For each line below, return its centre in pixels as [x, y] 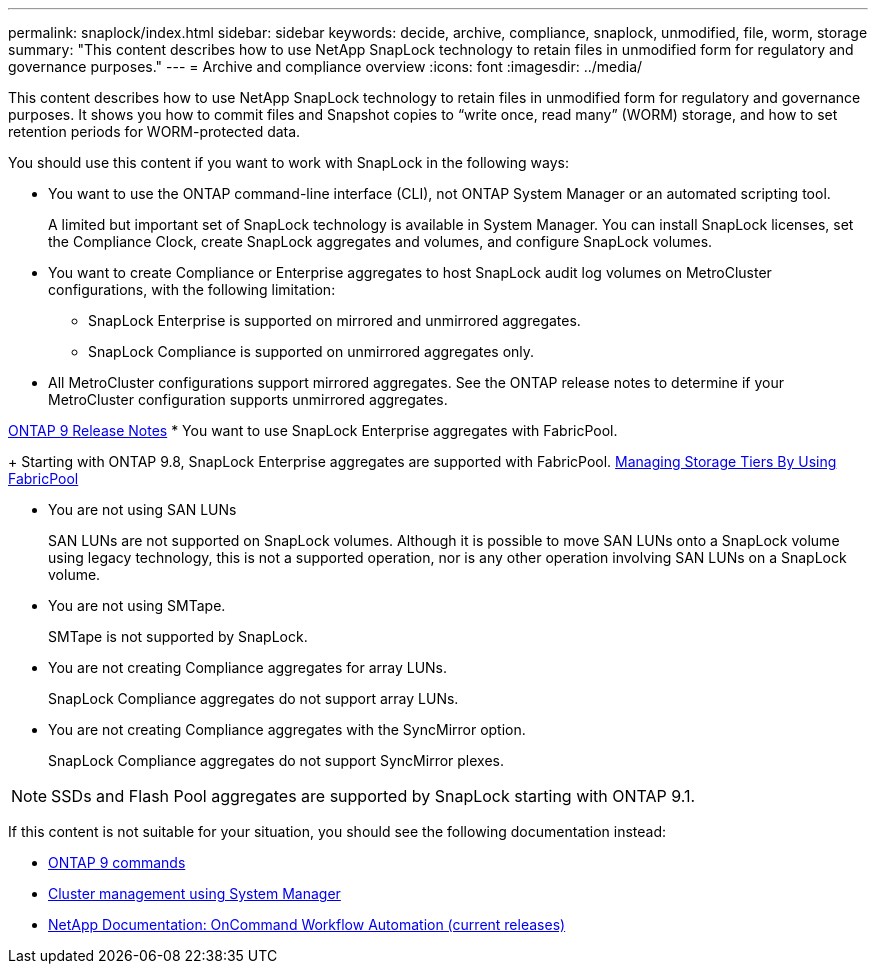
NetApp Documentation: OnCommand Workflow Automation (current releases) [307, 924]
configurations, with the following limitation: [192, 289]
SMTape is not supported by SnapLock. [178, 636]
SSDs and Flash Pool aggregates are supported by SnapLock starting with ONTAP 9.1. [373, 796]
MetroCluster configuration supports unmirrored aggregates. [248, 399]
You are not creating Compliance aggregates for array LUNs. [248, 667]
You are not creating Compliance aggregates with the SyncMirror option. [287, 729]
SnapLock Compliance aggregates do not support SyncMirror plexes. [276, 760]
